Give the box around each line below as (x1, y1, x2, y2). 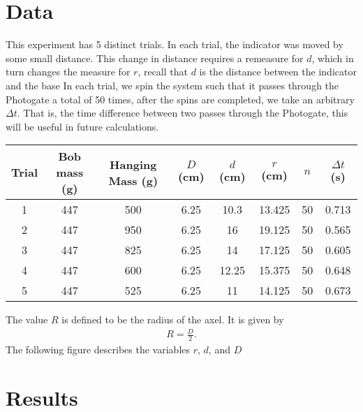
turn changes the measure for (6, 64, 131, 79)
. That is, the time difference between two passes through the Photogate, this (17, 105, 348, 120)
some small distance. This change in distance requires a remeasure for (6, 50, 304, 65)
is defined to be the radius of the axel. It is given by (61, 312, 284, 327)
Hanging (110, 156, 157, 172)
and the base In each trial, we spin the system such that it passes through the (6, 78, 339, 92)
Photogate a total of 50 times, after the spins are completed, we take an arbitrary (6, 91, 355, 106)
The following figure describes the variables (6, 342, 191, 357)
